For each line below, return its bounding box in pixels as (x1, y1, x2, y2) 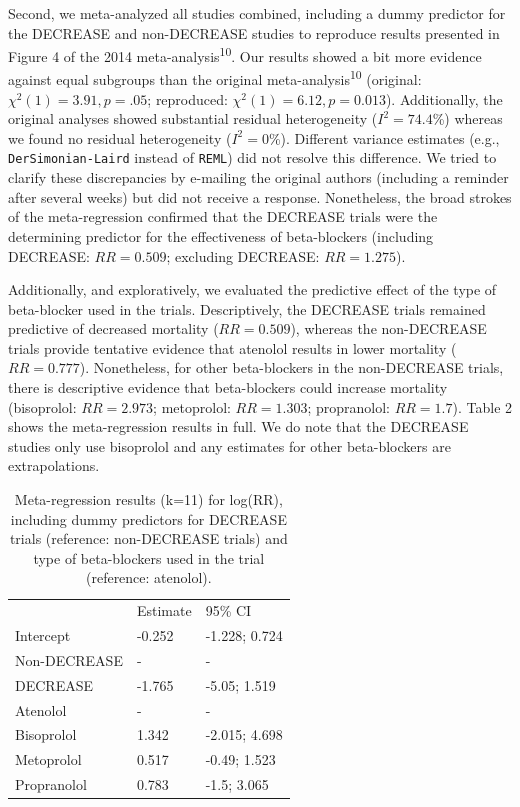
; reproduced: (147, 88, 228, 109)
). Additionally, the (385, 88, 503, 109)
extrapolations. (8, 455, 100, 476)
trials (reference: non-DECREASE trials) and (9, 528, 288, 549)
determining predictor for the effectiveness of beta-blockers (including (8, 225, 434, 246)
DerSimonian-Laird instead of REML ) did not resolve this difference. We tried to (8, 147, 497, 168)
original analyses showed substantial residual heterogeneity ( (8, 108, 378, 129)
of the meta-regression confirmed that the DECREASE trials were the (8, 206, 438, 227)
